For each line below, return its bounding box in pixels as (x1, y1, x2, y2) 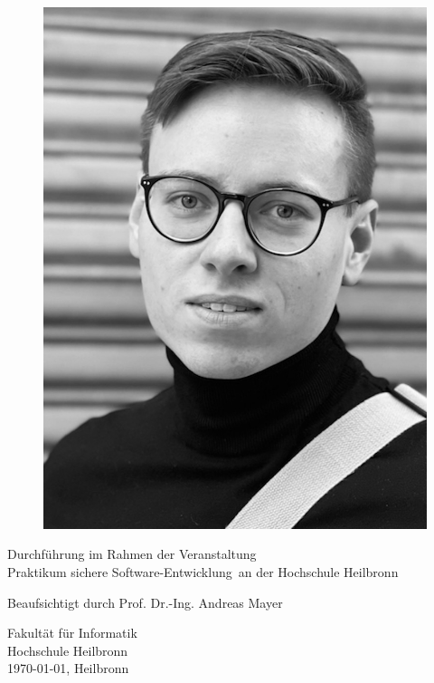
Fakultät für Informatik (7, 623, 137, 642)
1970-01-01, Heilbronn (7, 659, 129, 678)
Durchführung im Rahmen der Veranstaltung (7, 544, 257, 563)
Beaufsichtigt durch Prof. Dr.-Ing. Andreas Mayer (7, 592, 283, 611)
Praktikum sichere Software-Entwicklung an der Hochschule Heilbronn (7, 563, 399, 582)
